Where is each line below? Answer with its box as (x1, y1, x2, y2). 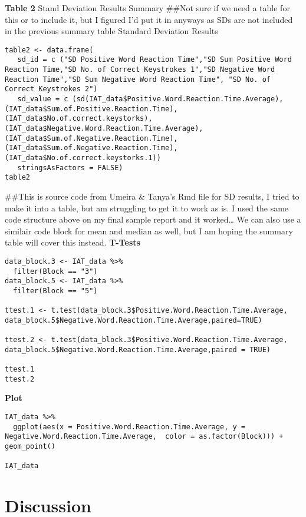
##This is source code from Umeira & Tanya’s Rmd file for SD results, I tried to (5, 190, 300, 202)
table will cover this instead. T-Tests (5, 236, 140, 248)
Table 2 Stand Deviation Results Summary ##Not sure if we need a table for (5, 2, 290, 14)
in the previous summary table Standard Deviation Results (5, 25, 218, 37)
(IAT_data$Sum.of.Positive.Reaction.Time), (5, 104, 178, 113)
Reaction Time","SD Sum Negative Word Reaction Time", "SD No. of (5, 75, 271, 84)
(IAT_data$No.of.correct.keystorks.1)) (5, 154, 161, 162)
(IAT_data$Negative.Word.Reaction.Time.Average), (5, 124, 203, 133)
